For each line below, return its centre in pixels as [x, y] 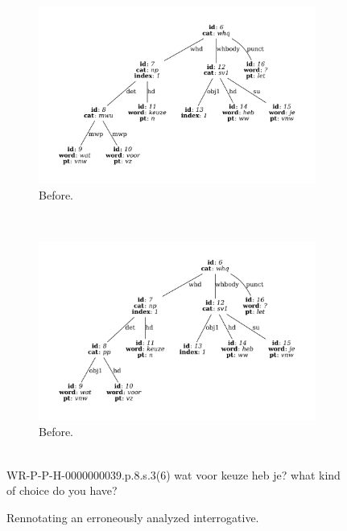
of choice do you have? [62, 490]
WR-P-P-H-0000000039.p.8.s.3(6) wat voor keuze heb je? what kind [173, 474]
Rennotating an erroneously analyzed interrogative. [133, 517]
